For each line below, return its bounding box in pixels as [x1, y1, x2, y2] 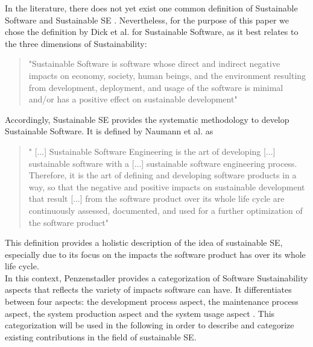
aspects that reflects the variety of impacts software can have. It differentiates [5, 283, 292, 296]
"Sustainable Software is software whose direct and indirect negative [28, 57, 280, 70]
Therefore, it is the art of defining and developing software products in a [28, 169, 297, 181]
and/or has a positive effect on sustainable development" [28, 93, 238, 105]
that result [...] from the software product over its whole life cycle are [28, 192, 285, 205]
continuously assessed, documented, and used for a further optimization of [28, 204, 303, 216]
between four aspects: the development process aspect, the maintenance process [5, 295, 299, 308]
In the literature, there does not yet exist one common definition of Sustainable [5, 2, 298, 14]
